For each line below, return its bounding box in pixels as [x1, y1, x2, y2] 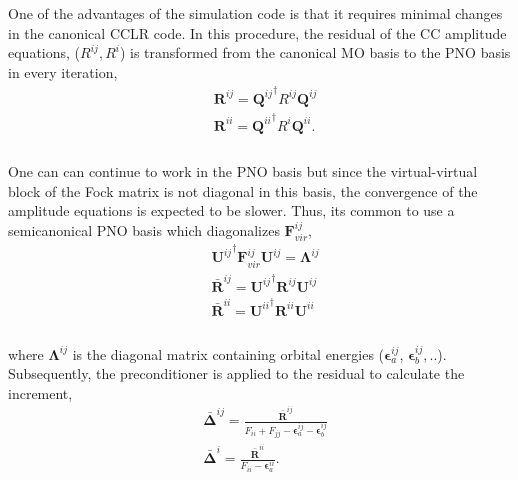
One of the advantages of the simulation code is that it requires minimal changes [8, 3, 503, 24]
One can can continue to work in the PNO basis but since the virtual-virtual [8, 161, 478, 182]
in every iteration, [8, 61, 118, 82]
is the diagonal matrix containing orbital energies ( [72, 343, 385, 364]
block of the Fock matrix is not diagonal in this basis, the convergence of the [8, 180, 478, 201]
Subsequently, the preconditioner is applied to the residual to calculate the [8, 363, 465, 384]
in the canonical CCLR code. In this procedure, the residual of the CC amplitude [8, 22, 507, 43]
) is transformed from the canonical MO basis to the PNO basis [119, 42, 511, 63]
